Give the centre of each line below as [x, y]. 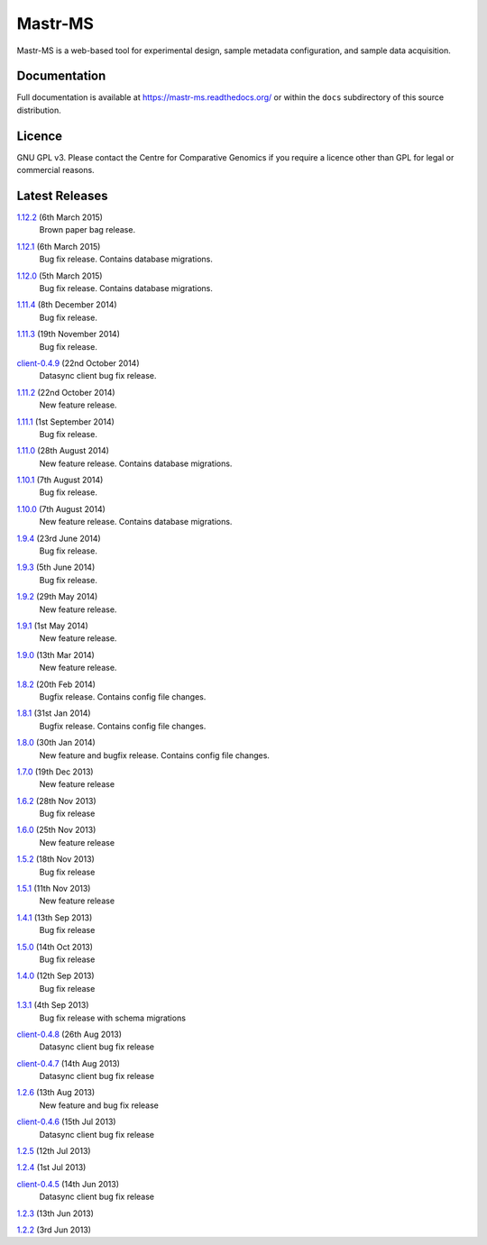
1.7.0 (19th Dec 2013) [55, 772]
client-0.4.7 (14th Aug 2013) [69, 1063]
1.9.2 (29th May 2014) [57, 597]
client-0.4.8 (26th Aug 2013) [69, 1034]
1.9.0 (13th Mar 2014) [55, 655]
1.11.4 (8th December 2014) [67, 305]
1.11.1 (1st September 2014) [65, 421]
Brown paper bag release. [87, 230]
